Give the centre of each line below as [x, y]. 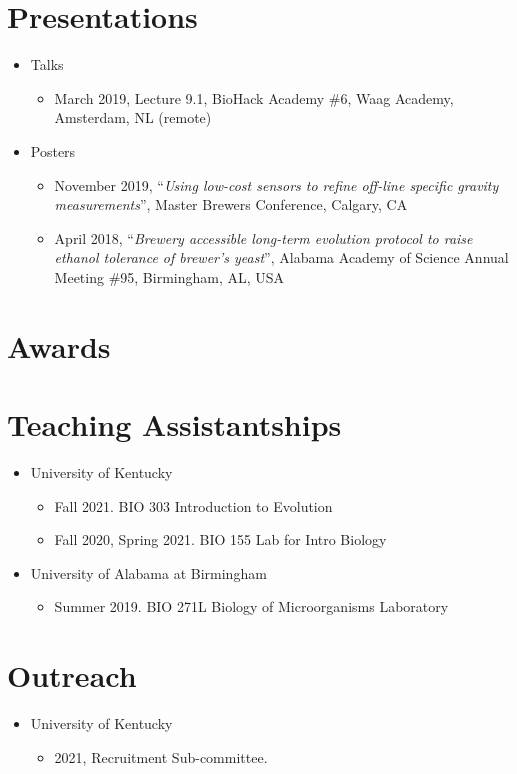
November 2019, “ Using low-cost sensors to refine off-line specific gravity [276, 184]
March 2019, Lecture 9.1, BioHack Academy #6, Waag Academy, [254, 97]
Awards [59, 345]
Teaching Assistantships [174, 424]
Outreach [72, 675]
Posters [53, 150]
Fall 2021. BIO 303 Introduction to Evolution [193, 505]
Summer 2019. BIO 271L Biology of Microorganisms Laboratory [251, 606]
